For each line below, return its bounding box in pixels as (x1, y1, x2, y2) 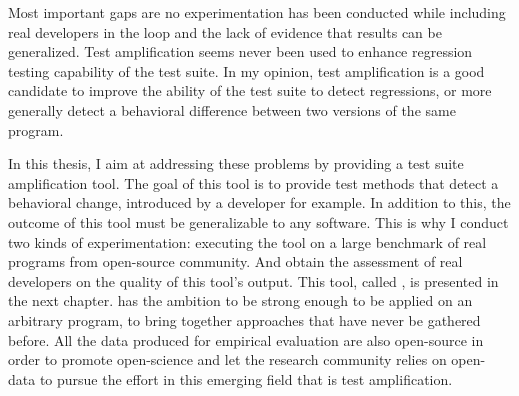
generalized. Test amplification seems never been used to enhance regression (8, 41, 473, 62)
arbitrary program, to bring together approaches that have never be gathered (8, 309, 481, 330)
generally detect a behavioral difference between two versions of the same (8, 99, 456, 120)
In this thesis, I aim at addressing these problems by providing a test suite (8, 153, 464, 174)
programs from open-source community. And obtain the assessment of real (8, 251, 463, 272)
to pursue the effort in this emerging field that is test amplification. (39, 368, 453, 389)
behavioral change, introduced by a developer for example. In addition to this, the (8, 192, 511, 213)
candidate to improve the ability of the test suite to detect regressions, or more (8, 80, 492, 101)
